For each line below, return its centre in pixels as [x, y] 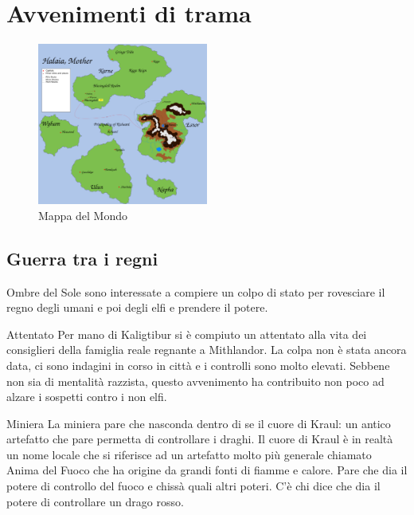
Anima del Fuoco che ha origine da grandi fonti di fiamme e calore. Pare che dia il [207, 470]
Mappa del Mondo [83, 215]
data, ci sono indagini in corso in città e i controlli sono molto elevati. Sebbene [198, 365]
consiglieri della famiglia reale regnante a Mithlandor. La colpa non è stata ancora [207, 350]
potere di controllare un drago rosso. [95, 501]
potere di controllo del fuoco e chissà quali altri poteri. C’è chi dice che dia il [193, 486]
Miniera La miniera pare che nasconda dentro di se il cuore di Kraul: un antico [199, 423]
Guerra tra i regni [82, 258]
